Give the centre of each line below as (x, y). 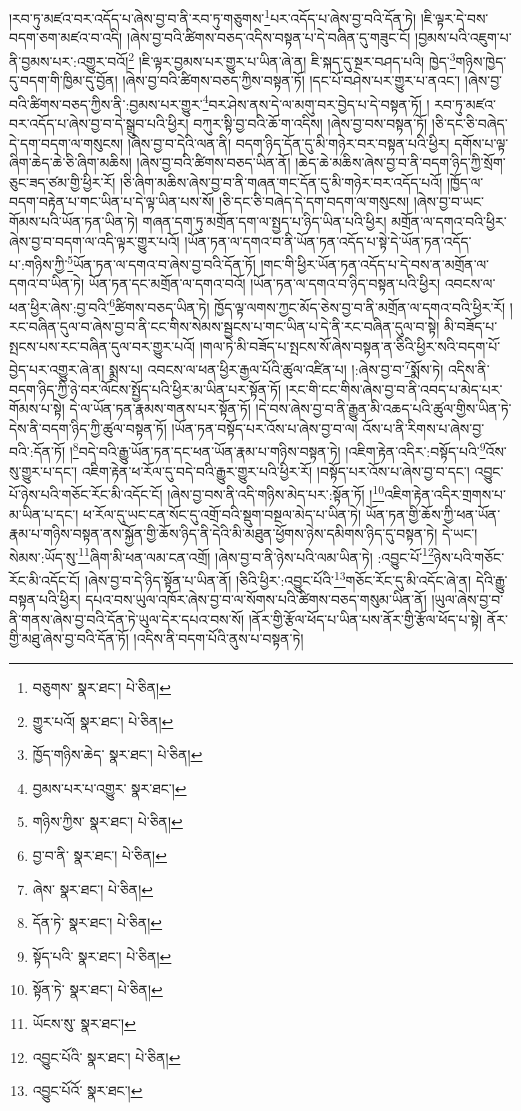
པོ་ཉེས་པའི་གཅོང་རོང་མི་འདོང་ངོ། (86, 493)
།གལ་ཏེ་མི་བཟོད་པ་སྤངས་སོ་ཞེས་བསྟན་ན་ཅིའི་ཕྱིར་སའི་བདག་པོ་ (350, 345)
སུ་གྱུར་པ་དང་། (43, 470)
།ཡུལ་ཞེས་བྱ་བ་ (467, 599)
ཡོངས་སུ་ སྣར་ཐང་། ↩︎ (84, 1022)
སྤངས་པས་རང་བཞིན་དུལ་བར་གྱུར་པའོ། (102, 345)
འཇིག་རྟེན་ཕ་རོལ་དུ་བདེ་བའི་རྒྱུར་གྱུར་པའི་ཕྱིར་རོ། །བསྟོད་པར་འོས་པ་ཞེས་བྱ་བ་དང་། (275, 470)
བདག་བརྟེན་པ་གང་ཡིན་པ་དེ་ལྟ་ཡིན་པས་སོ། (112, 201)
